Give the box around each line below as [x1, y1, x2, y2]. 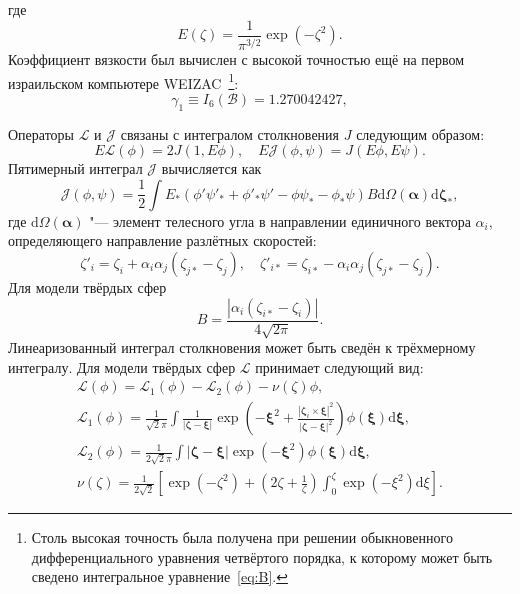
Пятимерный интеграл [8, 158, 143, 179]
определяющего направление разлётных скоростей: [8, 230, 317, 251]
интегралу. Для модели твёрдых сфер [8, 356, 236, 377]
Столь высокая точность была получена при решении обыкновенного [31, 527, 453, 548]
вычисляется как [161, 158, 262, 179]
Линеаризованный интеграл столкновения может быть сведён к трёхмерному [8, 337, 476, 358]
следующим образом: [356, 123, 485, 144]
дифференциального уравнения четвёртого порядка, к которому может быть [31, 546, 493, 567]
